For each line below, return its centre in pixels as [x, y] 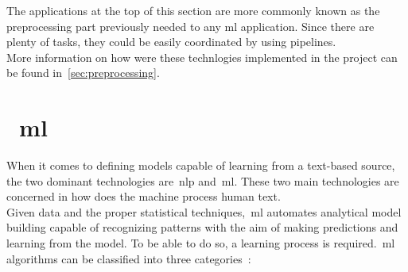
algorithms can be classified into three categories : [129, 258]
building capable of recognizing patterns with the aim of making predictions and [202, 227]
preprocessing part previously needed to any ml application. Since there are [190, 26]
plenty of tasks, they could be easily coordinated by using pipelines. [171, 42]
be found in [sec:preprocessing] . [83, 73]
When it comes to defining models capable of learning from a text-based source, [201, 165]
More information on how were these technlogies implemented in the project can [202, 57]
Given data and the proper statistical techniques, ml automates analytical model [204, 211]
